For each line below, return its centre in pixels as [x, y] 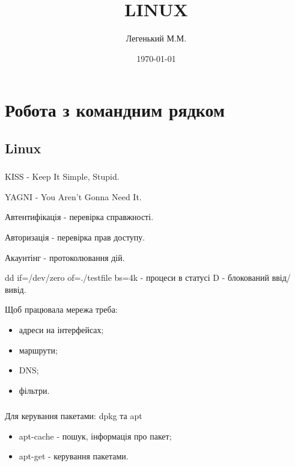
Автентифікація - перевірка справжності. [79, 217]
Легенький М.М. [156, 38]
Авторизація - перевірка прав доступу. [75, 237]
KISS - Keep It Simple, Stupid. [62, 176]
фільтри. [34, 390]
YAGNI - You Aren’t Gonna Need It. [73, 196]
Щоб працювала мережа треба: [61, 309]
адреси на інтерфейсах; [61, 329]
